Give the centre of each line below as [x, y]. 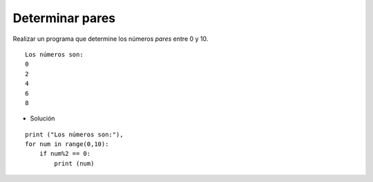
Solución [42, 118]
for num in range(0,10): [67, 144]
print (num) [74, 163]
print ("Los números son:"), [74, 134]
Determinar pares [64, 18]
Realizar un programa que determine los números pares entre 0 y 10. [111, 39]
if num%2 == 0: [65, 154]
